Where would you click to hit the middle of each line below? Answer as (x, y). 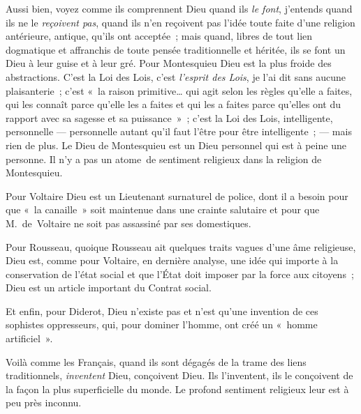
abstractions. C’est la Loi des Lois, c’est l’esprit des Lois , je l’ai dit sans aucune (176, 76)
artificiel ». (29, 338)
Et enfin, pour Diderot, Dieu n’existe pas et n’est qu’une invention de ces (162, 310)
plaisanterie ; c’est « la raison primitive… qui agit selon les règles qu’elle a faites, (179, 90)
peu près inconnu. (44, 402)
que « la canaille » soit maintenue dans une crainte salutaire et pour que (163, 209)
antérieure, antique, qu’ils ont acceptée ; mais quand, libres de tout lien (159, 36)
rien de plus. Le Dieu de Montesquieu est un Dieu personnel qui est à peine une (176, 145)
